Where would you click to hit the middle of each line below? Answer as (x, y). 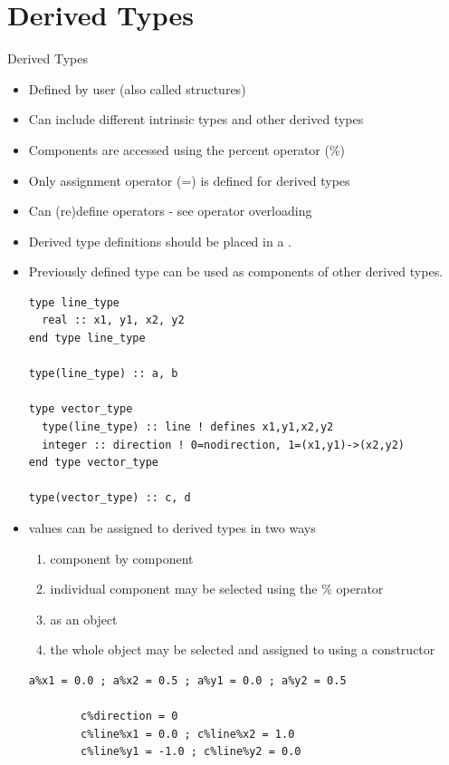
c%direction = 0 (129, 717)
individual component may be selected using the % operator (217, 589)
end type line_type (87, 339)
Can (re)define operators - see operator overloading (170, 211)
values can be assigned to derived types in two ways (172, 528)
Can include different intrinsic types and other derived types (196, 119)
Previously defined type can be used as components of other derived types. (236, 271)
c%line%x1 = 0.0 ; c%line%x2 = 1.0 (188, 734)
